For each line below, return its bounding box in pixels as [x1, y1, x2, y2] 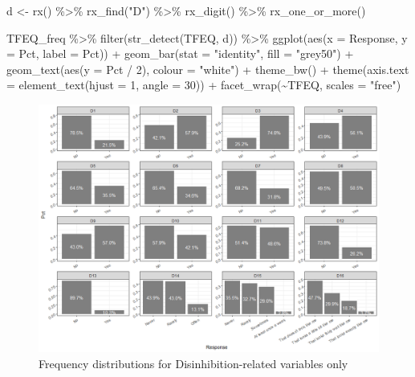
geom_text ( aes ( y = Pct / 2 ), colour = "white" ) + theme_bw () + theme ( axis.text [6, 60, 409, 77]
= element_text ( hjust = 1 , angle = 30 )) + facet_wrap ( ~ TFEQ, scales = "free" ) [6, 76, 401, 93]
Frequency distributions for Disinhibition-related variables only [39, 354, 348, 371]
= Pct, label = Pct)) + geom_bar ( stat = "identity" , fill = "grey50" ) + [6, 45, 354, 62]
